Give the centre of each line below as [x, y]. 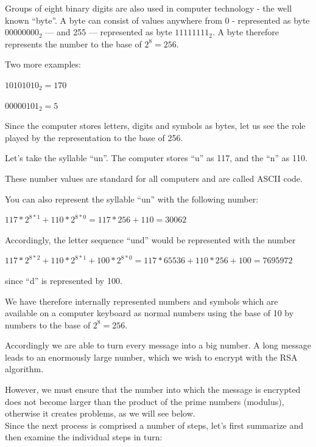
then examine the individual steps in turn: [84, 437]
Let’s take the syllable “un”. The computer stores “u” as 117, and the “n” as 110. [156, 158]
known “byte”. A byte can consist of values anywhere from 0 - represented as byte [157, 20]
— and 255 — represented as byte [109, 32]
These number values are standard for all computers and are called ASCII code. [154, 178]
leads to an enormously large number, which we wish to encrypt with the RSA [151, 357]
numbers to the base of [48, 324]
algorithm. [24, 369]
